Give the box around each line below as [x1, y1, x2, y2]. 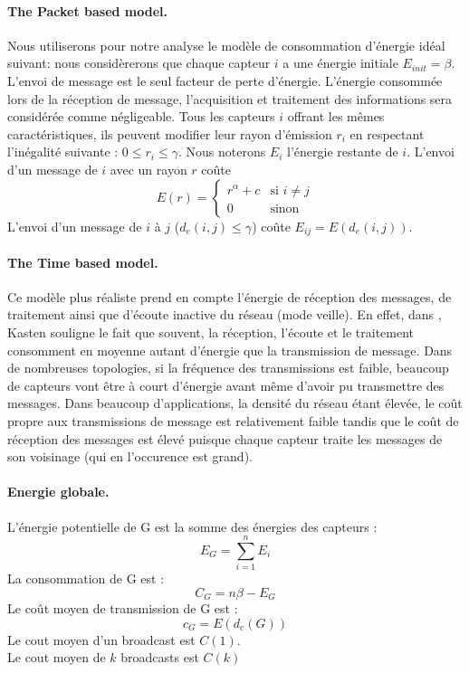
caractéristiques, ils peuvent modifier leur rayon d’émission [7, 124, 332, 143]
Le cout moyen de [7, 648, 106, 667]
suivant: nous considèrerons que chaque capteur [7, 53, 271, 72]
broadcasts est [120, 648, 199, 667]
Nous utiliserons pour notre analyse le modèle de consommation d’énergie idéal [7, 35, 445, 54]
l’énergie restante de [287, 142, 398, 161]
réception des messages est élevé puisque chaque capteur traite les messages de [7, 429, 443, 448]
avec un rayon [110, 159, 187, 178]
